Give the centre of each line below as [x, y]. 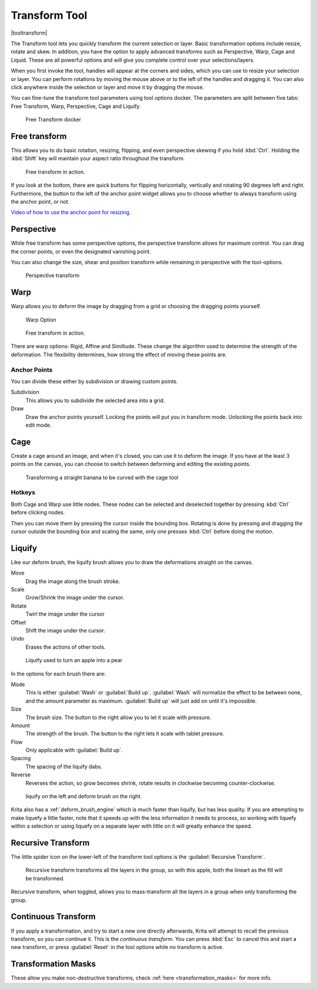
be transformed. [45, 878]
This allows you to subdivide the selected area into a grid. [95, 400]
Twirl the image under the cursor [65, 614]
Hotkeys [23, 492]
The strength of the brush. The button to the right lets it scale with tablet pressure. [125, 734]
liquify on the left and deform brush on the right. [84, 796]
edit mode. [39, 425]
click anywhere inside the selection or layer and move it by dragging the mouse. [107, 87]
